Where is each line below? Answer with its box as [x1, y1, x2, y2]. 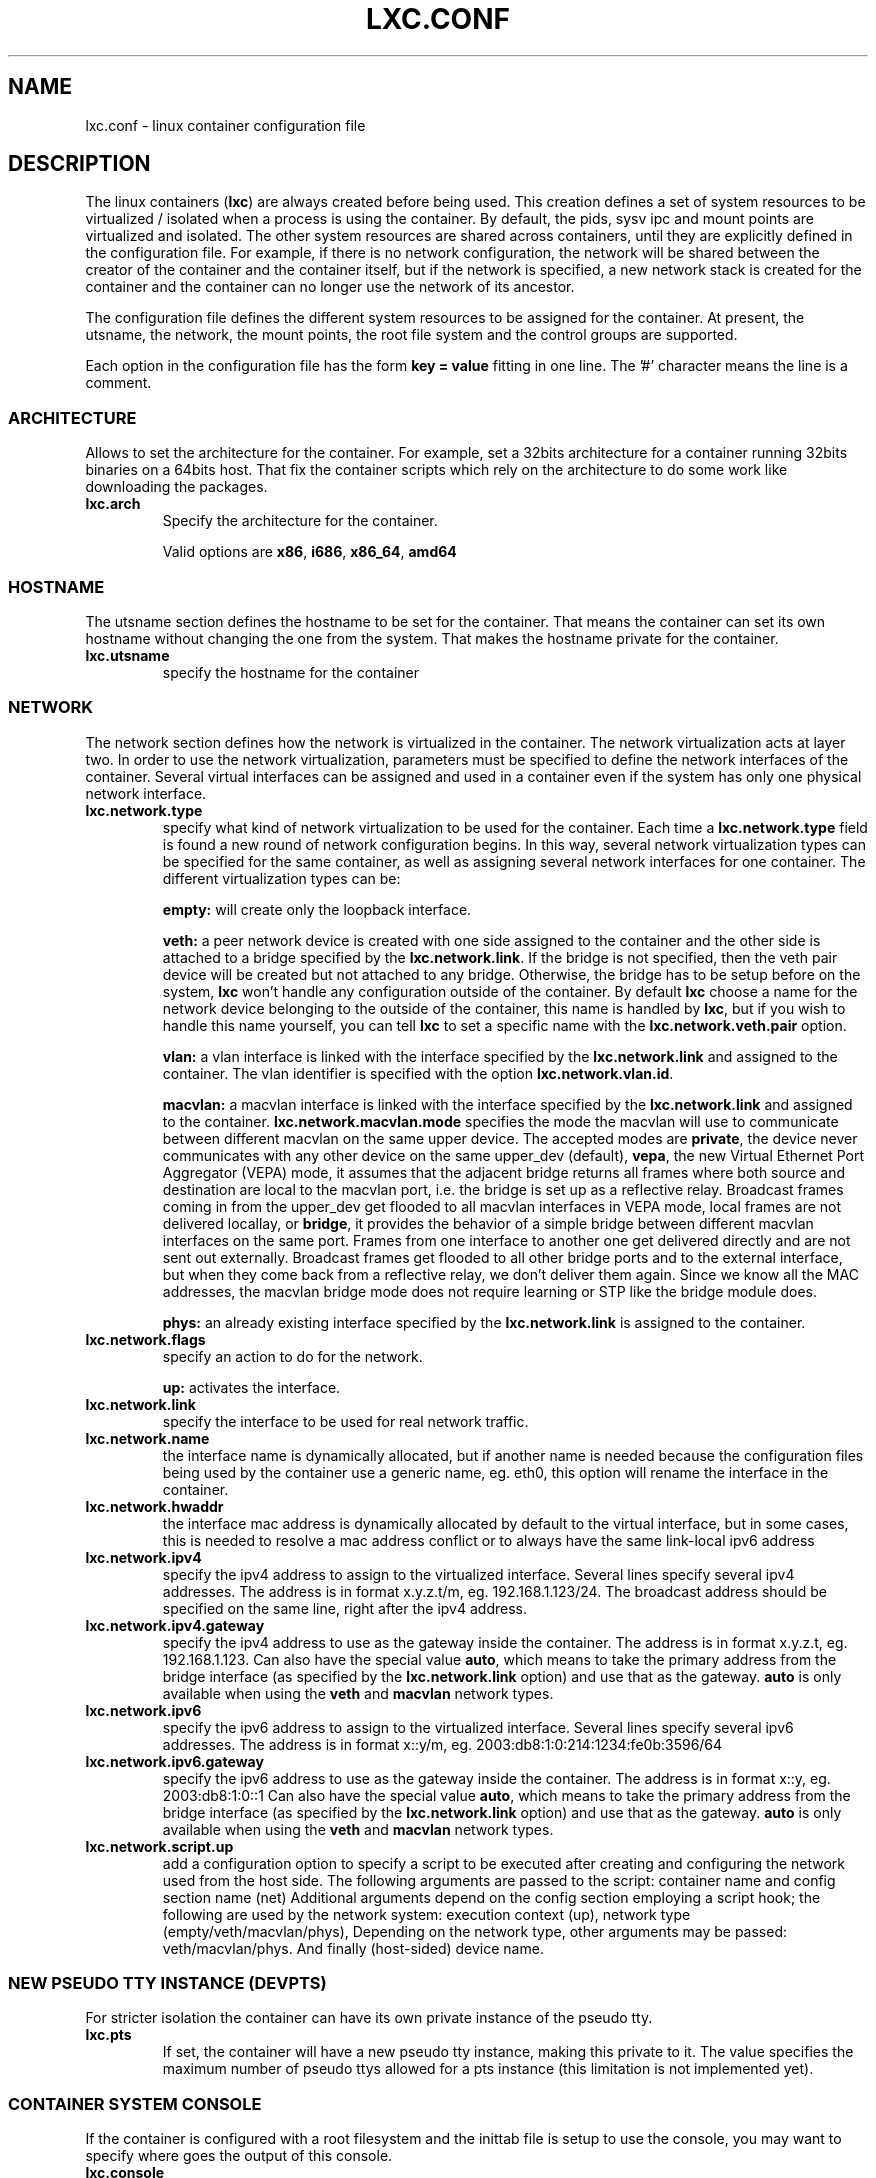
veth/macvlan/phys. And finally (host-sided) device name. [162, 1939, 544, 1957]
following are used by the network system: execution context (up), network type [162, 1905, 691, 1923]
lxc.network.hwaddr [85, 1497, 224, 1515]
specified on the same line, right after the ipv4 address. [162, 1599, 527, 1617]
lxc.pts [85, 2026, 132, 2044]
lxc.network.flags [85, 1330, 206, 1348]
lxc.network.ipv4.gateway [85, 1616, 265, 1634]
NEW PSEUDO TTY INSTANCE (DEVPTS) [8, 1973, 327, 1994]
